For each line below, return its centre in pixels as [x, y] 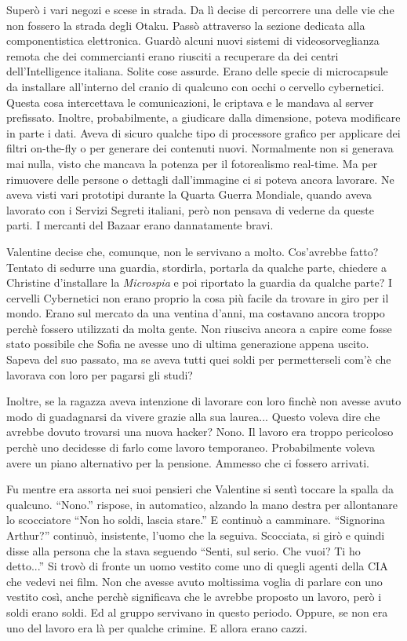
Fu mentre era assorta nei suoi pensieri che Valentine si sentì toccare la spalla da [200, 489]
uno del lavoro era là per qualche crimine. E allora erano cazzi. [157, 627]
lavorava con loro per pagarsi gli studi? [100, 374]
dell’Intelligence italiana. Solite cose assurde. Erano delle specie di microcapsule [197, 71]
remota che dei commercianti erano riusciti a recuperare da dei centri [173, 55]
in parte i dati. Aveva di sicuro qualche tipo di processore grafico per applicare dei [203, 132]
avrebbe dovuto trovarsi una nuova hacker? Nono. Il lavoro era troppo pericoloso [200, 432]
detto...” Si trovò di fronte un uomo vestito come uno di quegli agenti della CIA [197, 566]
